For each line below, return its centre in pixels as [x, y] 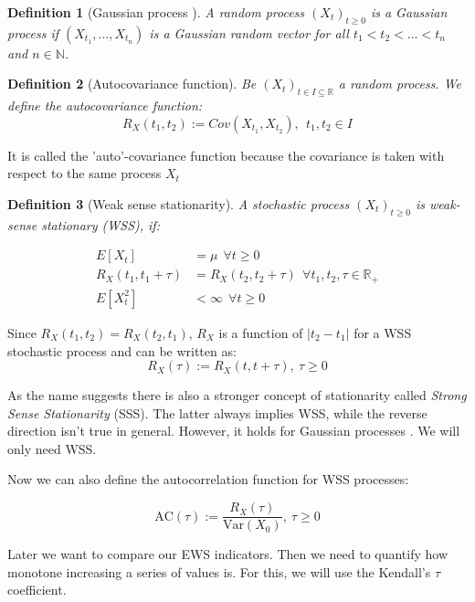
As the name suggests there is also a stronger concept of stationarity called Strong [237, 395]
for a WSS [383, 332]
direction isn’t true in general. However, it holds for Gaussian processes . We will [234, 431]
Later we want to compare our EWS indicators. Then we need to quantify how [228, 554]
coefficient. [37, 590]
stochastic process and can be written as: [122, 350]
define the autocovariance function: [105, 106]
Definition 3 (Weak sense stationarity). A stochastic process [179, 203]
